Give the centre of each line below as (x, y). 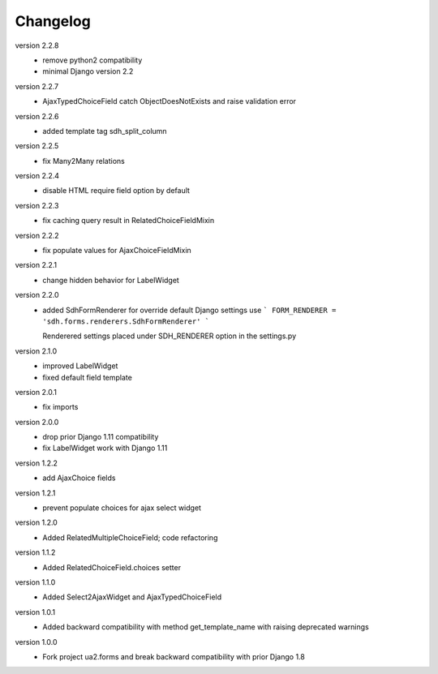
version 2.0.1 (36, 392)
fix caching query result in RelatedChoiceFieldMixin (129, 221)
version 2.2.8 (37, 45)
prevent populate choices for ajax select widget (122, 508)
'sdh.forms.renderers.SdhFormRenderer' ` (126, 321)
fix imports (60, 407)
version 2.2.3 (37, 205)
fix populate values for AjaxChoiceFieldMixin (117, 251)
